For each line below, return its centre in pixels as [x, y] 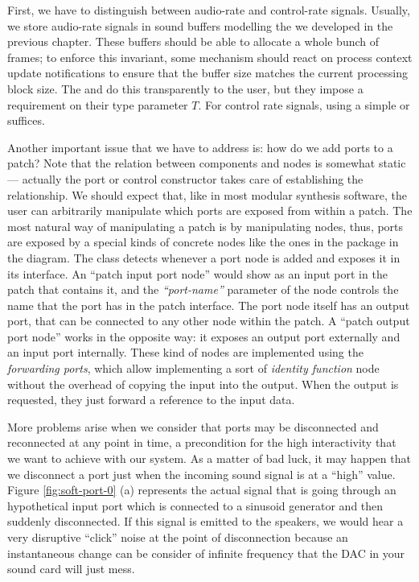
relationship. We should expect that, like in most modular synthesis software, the [207, 194]
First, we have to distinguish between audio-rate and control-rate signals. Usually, [209, 10]
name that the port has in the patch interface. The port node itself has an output [209, 305]
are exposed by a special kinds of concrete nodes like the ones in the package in [203, 242]
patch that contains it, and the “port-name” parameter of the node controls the [203, 289]
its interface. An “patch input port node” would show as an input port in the [197, 273]
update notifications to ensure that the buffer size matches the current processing [208, 73]
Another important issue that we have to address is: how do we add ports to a [200, 147]
